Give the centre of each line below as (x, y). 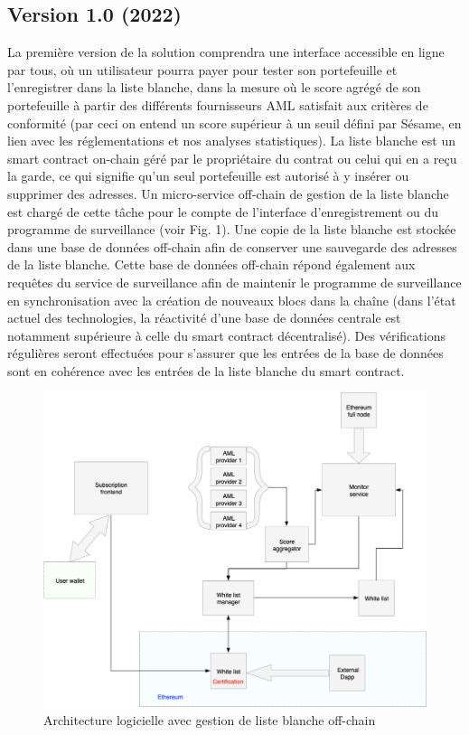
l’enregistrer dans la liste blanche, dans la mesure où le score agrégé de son (214, 87)
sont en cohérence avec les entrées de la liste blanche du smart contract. (206, 370)
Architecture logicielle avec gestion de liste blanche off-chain (210, 720)
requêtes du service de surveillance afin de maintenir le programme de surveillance (234, 282)
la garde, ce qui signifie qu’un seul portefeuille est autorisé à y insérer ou (208, 176)
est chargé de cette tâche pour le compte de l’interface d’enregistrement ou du (223, 211)
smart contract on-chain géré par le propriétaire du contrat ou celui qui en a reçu (232, 158)
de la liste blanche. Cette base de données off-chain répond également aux (211, 264)
